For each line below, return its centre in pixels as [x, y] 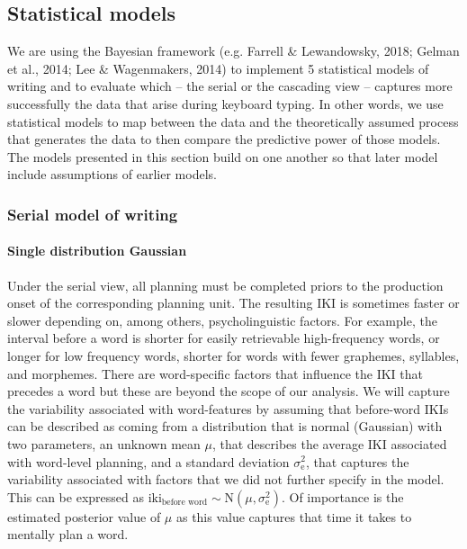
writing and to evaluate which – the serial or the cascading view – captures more [230, 86]
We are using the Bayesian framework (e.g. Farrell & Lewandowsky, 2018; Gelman [233, 51]
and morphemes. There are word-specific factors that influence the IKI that [216, 373]
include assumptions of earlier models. [112, 174]
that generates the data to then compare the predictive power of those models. [224, 139]
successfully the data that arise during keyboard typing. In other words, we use [225, 103]
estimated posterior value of [84, 516]
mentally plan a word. [68, 534]
